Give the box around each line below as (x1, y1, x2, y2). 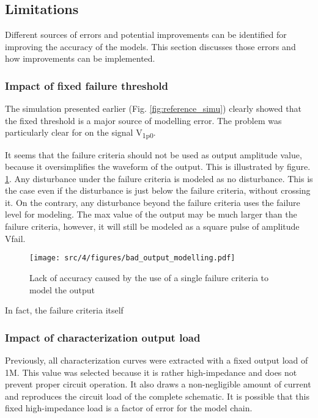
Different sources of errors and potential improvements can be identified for (5, 28, 287, 41)
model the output (29, 283, 95, 296)
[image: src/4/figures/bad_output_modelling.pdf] (29, 254, 235, 263)
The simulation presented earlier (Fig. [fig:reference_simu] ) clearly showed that (5, 102, 301, 115)
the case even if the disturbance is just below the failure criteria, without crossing (5, 184, 311, 197)
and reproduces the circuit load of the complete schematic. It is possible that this (5, 389, 309, 402)
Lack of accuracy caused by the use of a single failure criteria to (29, 271, 268, 284)
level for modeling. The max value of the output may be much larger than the (5, 208, 297, 221)
